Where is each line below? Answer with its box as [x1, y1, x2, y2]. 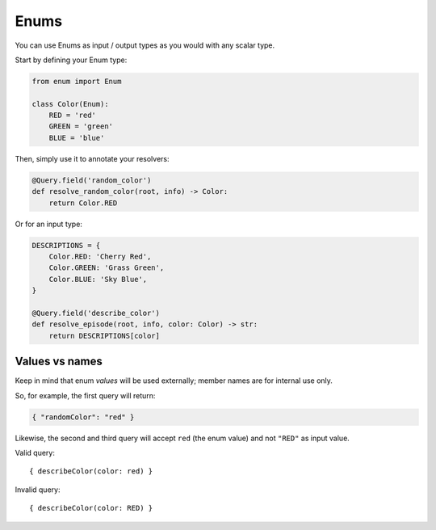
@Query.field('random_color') [31, 175, 152, 185]
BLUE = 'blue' [48, 133, 105, 142]
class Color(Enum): [31, 99, 109, 108]
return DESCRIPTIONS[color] [48, 331, 161, 340]
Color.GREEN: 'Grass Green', [48, 263, 165, 272]
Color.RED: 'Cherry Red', [48, 251, 152, 261]
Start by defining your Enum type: [15, 55, 128, 65]
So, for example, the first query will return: [15, 390, 156, 400]
